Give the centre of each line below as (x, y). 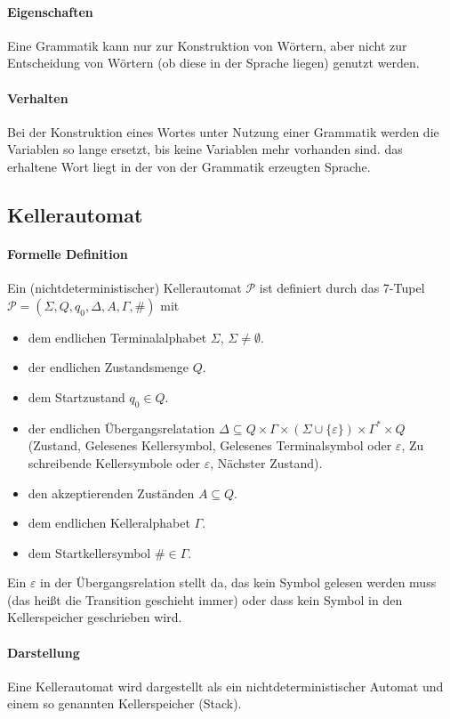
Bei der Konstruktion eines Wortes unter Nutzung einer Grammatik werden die (223, 131)
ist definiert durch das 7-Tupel (342, 288)
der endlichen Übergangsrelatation (121, 428)
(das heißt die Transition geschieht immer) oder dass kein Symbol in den (205, 599)
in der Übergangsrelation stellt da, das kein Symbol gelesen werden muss (238, 582)
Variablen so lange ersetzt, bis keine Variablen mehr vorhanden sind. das (205, 149)
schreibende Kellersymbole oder (114, 462)
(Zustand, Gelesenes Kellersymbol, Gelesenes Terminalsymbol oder (210, 445)
